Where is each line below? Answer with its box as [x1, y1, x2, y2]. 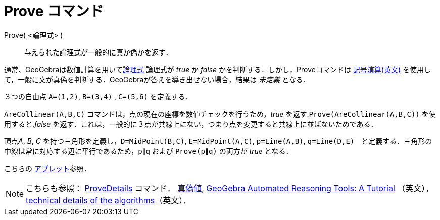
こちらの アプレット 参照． [4, 163, 91, 173]
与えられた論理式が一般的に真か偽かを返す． [24, 47, 173, 57]
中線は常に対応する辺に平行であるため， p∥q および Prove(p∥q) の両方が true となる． [4, 146, 293, 155]
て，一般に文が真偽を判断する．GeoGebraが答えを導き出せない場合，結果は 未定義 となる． [4, 75, 310, 84]
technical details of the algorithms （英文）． [26, 195, 191, 205]
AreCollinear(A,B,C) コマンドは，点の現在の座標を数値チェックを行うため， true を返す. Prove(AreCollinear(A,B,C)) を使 [4, 109, 436, 118]
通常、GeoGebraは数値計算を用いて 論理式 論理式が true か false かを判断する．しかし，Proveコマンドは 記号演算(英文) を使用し [4, 65, 431, 74]
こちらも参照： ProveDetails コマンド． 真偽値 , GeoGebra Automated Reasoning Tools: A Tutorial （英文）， [26, 183, 434, 193]
